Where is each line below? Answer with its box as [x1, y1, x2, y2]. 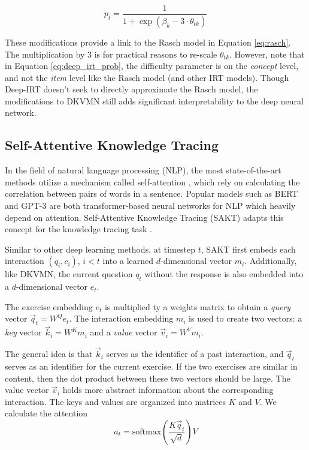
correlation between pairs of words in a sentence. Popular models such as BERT [5, 187, 298, 200]
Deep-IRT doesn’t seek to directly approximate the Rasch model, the [5, 83, 258, 95]
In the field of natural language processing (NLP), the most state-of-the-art [5, 164, 281, 176]
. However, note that [229, 47, 305, 60]
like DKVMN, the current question [5, 268, 133, 280]
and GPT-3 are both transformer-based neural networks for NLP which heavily [5, 199, 296, 212]
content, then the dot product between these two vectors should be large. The [5, 371, 290, 384]
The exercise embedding [5, 300, 93, 313]
